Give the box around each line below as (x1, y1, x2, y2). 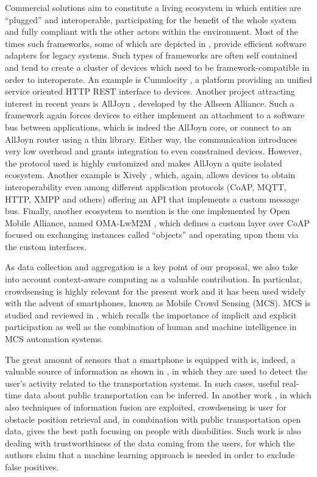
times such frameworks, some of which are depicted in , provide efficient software (5, 37, 307, 49)
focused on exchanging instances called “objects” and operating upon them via (5, 228, 299, 241)
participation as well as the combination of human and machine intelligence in (5, 320, 297, 333)
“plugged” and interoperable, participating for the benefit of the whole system (5, 13, 296, 26)
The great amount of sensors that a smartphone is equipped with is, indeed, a (5, 353, 296, 365)
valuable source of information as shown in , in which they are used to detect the (5, 365, 307, 378)
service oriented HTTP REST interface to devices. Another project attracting (5, 85, 295, 98)
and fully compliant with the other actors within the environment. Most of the (5, 25, 298, 38)
